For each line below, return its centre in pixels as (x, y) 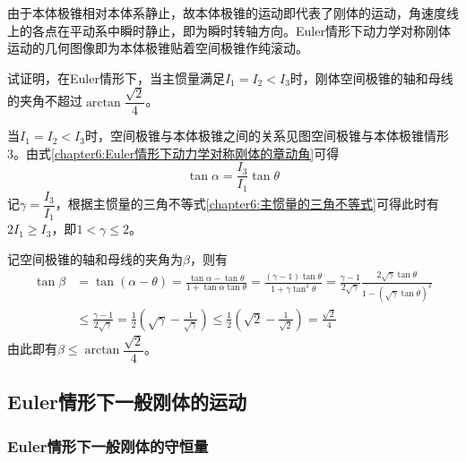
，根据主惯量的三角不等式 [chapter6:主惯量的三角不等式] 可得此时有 (247, 204)
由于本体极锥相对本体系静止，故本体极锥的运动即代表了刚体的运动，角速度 (227, 13)
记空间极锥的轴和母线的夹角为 (95, 259)
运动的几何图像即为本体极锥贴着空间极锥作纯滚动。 (158, 48)
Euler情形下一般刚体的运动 (127, 402)
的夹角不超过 (45, 101)
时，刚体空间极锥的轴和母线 (371, 77)
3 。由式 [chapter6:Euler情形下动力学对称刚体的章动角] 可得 (173, 153)
